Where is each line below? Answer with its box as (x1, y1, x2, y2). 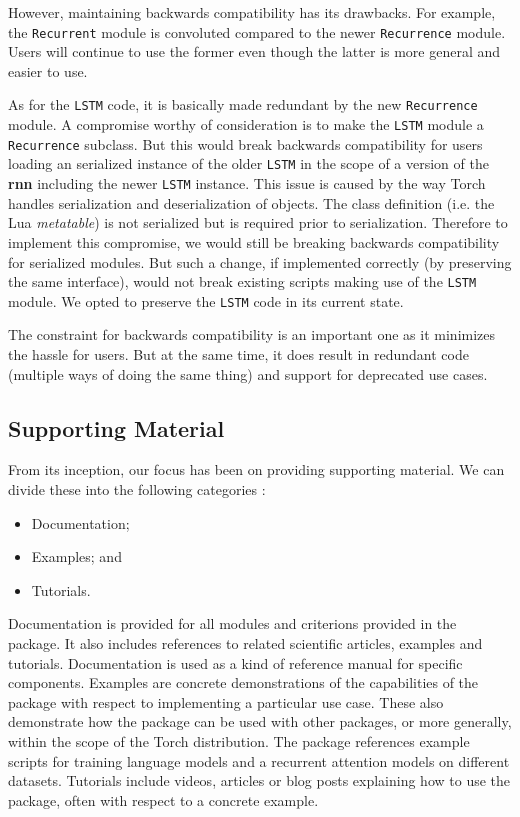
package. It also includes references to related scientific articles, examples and (8, 632, 483, 653)
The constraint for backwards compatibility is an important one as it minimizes (8, 324, 496, 345)
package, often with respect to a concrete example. (8, 789, 319, 810)
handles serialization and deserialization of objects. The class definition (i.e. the (8, 192, 495, 213)
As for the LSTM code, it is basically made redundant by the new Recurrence (8, 94, 478, 115)
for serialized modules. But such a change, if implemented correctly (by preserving (8, 251, 512, 272)
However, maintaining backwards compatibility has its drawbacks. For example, (8, 2, 496, 22)
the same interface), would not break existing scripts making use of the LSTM (8, 271, 477, 292)
